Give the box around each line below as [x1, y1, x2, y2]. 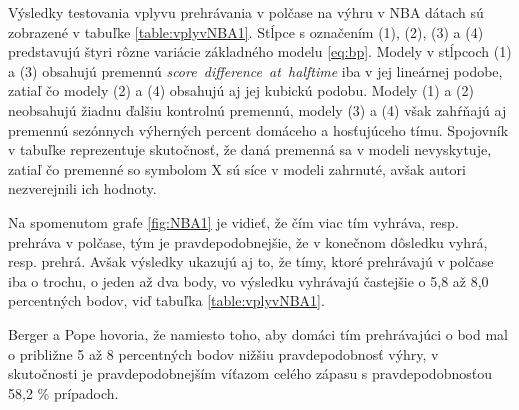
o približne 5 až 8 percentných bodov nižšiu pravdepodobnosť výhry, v [8, 343, 439, 364]
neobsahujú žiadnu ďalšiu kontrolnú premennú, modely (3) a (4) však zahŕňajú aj [8, 99, 507, 120]
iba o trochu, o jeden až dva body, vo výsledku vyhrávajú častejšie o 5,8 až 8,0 [8, 270, 489, 291]
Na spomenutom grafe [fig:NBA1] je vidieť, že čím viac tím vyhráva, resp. [8, 211, 459, 232]
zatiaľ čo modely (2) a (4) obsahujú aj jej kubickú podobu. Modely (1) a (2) [8, 80, 475, 101]
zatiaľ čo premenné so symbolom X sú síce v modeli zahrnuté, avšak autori [8, 158, 466, 179]
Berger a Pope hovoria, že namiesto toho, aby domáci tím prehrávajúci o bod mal [8, 323, 508, 344]
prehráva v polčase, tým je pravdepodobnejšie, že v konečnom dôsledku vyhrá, [8, 231, 488, 252]
